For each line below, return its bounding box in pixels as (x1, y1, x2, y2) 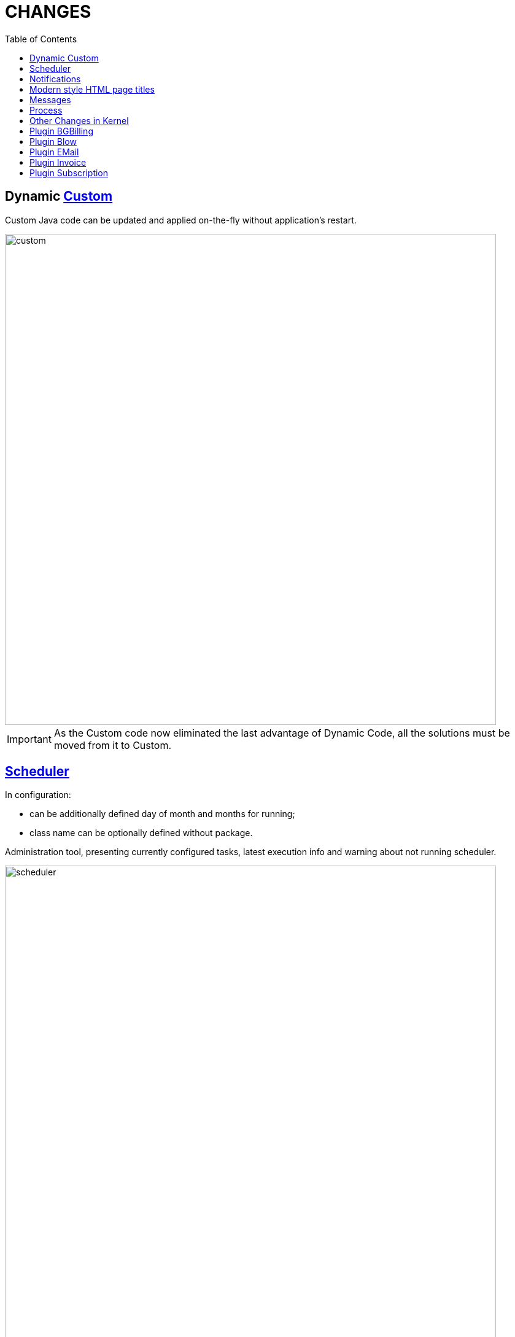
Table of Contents (5, 33, 77, 44)
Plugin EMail (29, 146, 79, 157)
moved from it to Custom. (53, 738, 172, 751)
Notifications (29, 73, 81, 84)
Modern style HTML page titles (29, 83, 155, 95)
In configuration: (5, 789, 71, 800)
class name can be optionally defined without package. (29, 827, 253, 839)
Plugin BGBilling (29, 125, 93, 136)
